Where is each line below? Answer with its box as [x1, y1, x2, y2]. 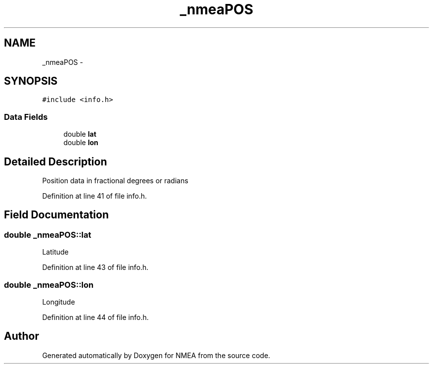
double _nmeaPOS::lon [4, 279, 94, 290]
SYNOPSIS [4, 75, 58, 88]
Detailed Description [4, 155, 107, 168]
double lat [63, 130, 96, 139]
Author [4, 330, 39, 343]
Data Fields [4, 111, 48, 122]
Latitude [42, 248, 69, 257]
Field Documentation [4, 209, 109, 221]
